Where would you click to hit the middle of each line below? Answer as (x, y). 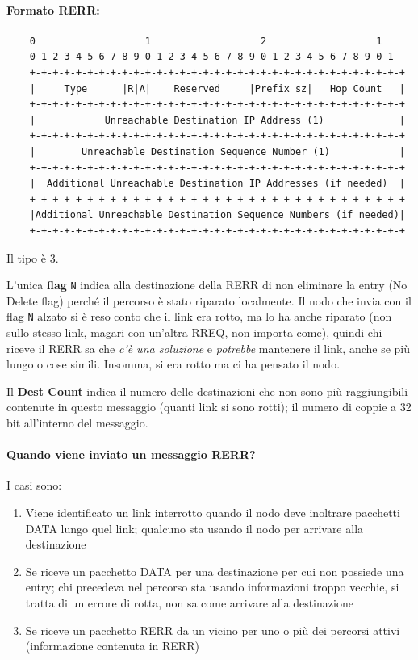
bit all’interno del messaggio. (77, 422)
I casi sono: (34, 485)
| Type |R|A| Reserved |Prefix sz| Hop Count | (217, 88)
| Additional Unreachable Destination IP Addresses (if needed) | (217, 184)
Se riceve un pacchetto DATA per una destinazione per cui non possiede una (215, 571)
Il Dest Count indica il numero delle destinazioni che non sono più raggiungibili (207, 391)
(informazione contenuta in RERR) (112, 646)
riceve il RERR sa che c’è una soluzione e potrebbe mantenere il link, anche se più (208, 348)
